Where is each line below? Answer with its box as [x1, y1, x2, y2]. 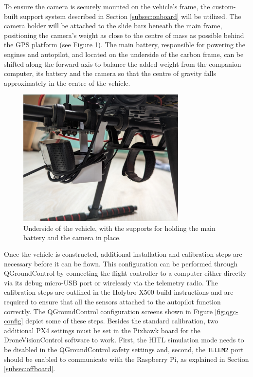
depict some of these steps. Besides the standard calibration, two [25, 316, 218, 326]
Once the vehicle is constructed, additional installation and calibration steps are [4, 248, 242, 259]
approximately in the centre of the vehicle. [4, 77, 130, 88]
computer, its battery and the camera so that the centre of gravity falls [4, 68, 216, 78]
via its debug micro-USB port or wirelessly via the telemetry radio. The [4, 277, 218, 287]
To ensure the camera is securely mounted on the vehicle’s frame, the [4, 1, 210, 11]
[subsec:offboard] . [4, 363, 55, 374]
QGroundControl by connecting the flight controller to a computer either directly [4, 268, 247, 278]
